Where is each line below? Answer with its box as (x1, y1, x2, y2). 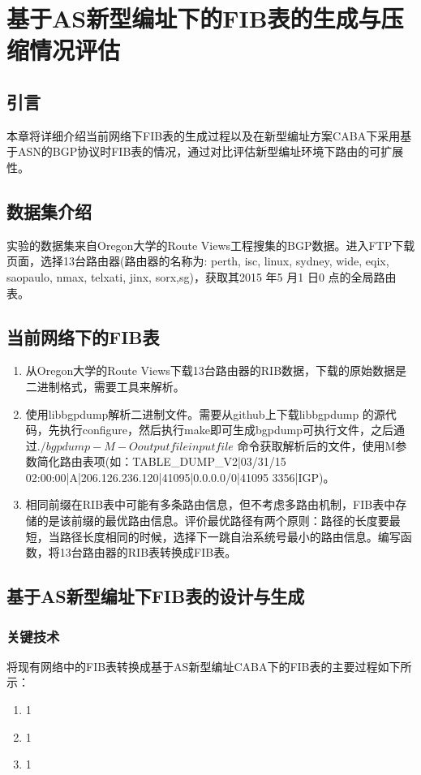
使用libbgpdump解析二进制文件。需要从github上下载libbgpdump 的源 (25, 405, 385, 422)
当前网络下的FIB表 (6, 324, 160, 349)
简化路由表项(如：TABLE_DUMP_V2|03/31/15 (37, 453, 286, 470)
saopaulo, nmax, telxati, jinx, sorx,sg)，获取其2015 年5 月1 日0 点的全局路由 (6, 268, 397, 285)
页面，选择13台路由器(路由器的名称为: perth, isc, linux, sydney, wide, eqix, (6, 252, 389, 269)
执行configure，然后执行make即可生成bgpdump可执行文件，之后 (59, 421, 393, 438)
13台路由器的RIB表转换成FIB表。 (59, 544, 237, 561)
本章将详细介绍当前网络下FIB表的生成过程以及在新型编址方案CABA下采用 (6, 127, 401, 144)
